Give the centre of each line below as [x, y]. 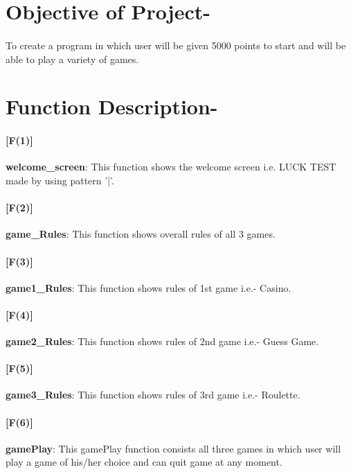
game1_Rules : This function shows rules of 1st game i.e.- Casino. [148, 287]
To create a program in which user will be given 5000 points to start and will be [176, 45]
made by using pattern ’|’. [60, 180]
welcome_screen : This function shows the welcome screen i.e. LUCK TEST [171, 167]
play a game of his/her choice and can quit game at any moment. [144, 462]
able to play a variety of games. [72, 59]
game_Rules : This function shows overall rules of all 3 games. [141, 234]
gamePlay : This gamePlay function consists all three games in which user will [173, 448]
